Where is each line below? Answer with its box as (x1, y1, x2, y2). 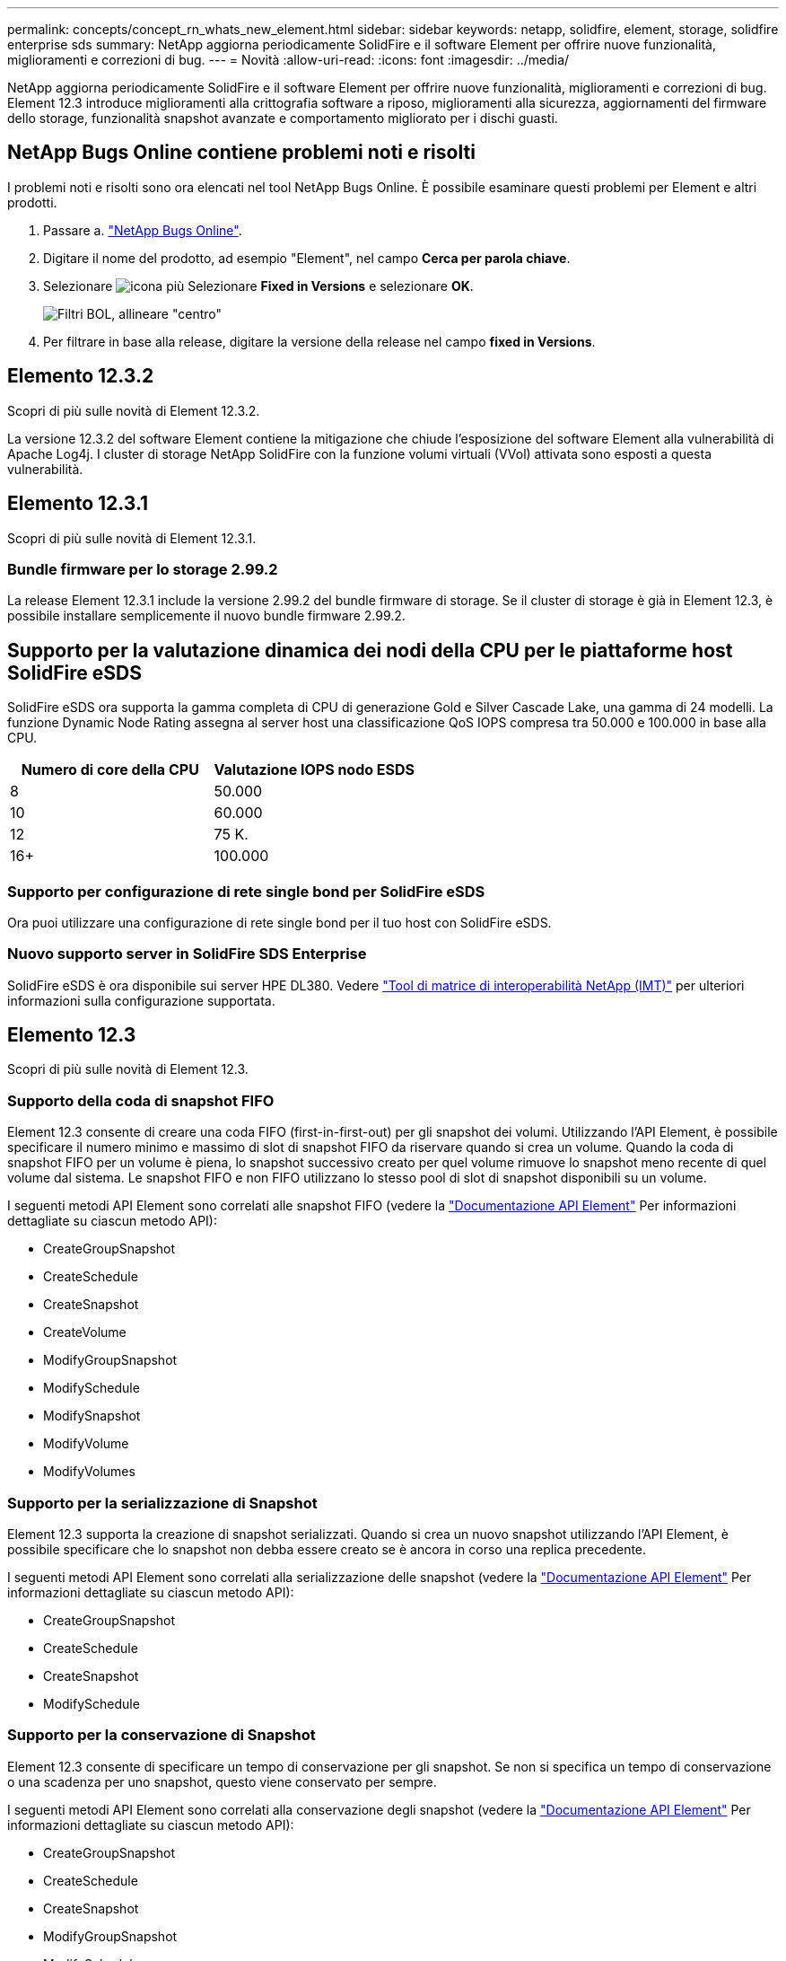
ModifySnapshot (43, 1408, 141, 1424)
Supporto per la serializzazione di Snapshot (7, 1493, 318, 1512)
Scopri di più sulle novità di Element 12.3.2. (7, 402, 260, 418)
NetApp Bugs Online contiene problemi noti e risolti (7, 141, 476, 164)
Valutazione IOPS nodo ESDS (214, 761, 415, 779)
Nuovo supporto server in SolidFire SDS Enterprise (7, 945, 367, 963)
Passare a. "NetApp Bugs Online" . (43, 222, 242, 238)
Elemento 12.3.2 (7, 365, 154, 388)
